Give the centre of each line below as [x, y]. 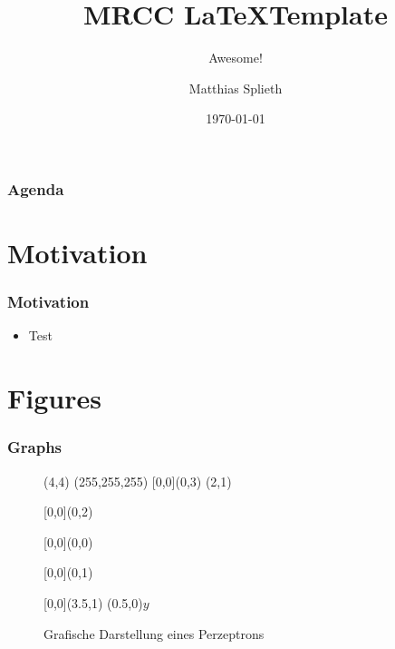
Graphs [35, 447]
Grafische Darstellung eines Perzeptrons [154, 633]
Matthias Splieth [236, 88]
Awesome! [236, 58]
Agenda [36, 188]
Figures [54, 398]
